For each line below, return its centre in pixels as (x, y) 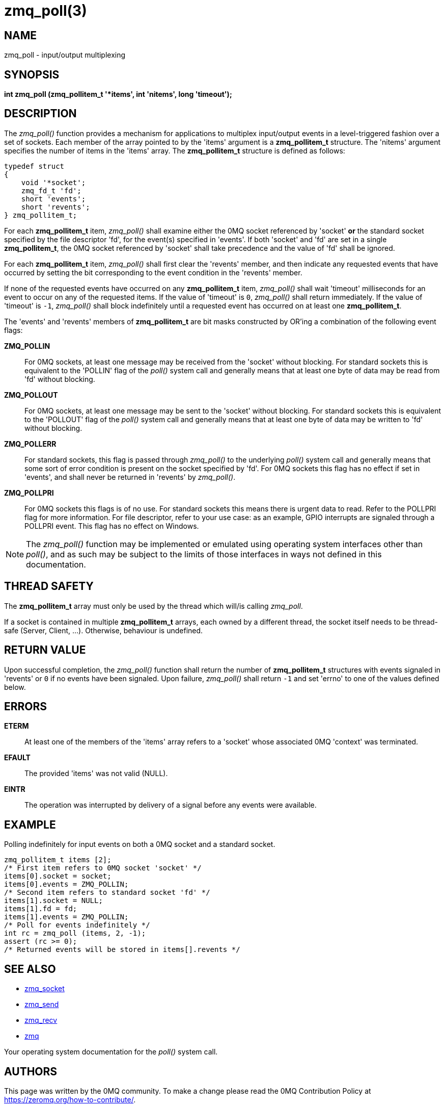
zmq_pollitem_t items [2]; (58, 860)
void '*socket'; (53, 182)
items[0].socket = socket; (58, 876)
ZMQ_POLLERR (30, 444)
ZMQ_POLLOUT (31, 395)
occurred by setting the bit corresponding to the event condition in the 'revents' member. (153, 272)
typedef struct (34, 166)
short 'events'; (53, 199)
